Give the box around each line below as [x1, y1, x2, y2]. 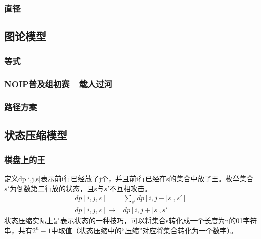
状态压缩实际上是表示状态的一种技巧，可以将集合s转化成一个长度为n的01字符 [4, 215, 257, 226]
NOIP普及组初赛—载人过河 [4, 77, 112, 90]
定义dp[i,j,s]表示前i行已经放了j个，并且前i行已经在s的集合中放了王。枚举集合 [4, 173, 254, 184]
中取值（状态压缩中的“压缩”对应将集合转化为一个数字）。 [51, 225, 238, 235]
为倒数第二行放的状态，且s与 [9, 183, 104, 193]
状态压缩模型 [4, 127, 67, 142]
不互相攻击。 [109, 183, 152, 193]
